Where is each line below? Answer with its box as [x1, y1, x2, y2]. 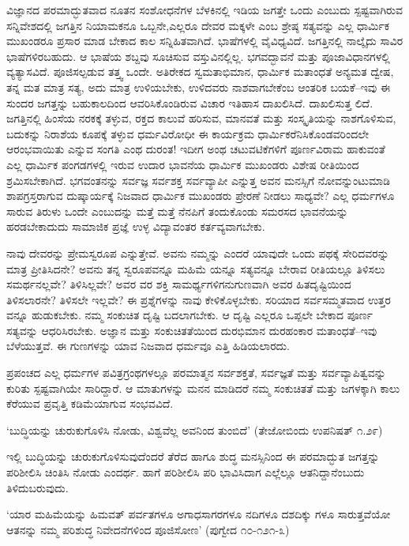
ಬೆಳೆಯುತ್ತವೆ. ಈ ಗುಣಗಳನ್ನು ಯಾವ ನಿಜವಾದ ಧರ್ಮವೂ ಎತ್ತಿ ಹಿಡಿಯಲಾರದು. [6, 337, 291, 354]
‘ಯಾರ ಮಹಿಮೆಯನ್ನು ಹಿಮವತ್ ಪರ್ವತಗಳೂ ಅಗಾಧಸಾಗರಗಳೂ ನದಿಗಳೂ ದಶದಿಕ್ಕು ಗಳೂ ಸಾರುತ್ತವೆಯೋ [6, 506, 391, 522]
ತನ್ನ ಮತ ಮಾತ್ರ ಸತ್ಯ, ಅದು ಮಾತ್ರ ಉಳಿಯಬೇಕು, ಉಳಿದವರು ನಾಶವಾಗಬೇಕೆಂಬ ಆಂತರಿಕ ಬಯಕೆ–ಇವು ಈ [6, 78, 391, 95]
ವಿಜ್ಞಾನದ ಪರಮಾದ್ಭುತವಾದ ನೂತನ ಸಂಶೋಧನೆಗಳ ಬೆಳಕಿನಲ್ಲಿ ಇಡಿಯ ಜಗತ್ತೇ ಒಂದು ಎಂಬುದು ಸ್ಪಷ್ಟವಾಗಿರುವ [6, 2, 403, 17]
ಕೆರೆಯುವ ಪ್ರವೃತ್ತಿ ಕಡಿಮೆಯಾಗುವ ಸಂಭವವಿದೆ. [6, 395, 174, 412]
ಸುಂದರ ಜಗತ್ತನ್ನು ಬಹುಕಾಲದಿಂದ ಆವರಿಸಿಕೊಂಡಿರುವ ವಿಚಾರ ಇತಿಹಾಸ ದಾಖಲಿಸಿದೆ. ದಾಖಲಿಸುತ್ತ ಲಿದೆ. [6, 94, 373, 111]
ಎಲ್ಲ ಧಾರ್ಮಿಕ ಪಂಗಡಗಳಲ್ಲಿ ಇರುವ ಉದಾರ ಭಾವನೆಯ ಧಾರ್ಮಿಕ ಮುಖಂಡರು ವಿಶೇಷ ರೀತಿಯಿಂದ [6, 156, 359, 172]
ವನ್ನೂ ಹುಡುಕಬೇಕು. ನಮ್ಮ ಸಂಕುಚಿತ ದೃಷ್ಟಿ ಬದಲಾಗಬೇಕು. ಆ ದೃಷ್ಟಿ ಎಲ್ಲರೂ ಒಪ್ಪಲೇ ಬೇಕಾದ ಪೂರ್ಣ [6, 307, 373, 323]
